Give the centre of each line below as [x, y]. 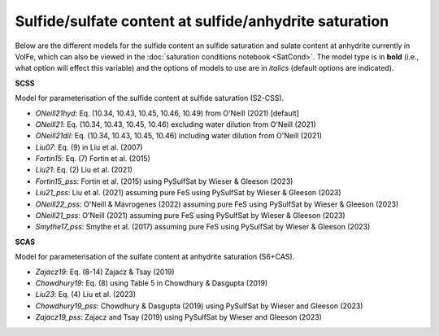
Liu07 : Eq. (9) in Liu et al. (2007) [89, 147]
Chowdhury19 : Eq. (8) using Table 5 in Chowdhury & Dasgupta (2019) [152, 283]
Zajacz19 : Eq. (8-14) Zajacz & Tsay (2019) [105, 272]
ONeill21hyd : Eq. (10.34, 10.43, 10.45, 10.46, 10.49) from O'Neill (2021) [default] [167, 113]
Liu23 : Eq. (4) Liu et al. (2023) [86, 295]
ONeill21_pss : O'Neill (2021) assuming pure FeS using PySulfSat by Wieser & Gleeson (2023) [190, 216]
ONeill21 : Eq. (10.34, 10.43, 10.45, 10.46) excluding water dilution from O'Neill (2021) [176, 124]
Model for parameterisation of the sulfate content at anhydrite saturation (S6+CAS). [155, 257]
